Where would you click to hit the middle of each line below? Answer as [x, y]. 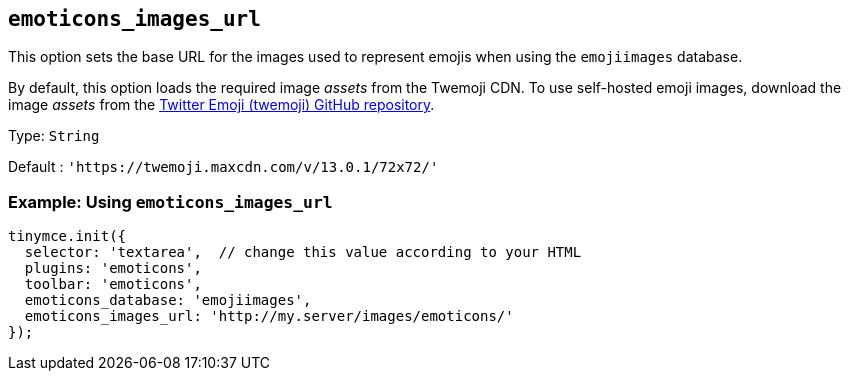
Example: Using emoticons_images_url [170, 201]
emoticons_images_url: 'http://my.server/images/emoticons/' [269, 316]
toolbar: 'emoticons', [113, 284]
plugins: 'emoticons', [113, 268]
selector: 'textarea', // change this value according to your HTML [303, 252]
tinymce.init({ [67, 236]
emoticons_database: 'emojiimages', [168, 300]
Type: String [54, 136]
